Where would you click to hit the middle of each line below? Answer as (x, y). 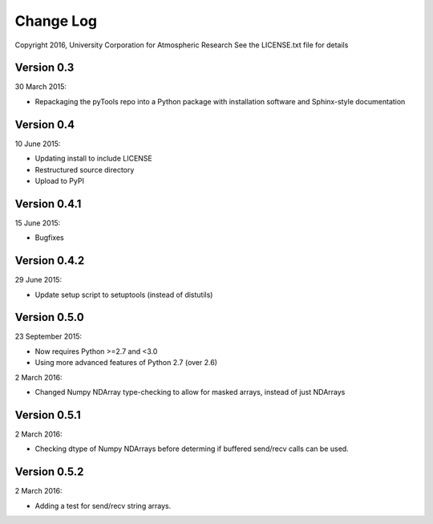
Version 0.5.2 (49, 472)
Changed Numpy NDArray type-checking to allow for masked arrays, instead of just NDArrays (190, 392)
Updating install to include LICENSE (93, 158)
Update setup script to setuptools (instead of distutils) (124, 294)
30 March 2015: (41, 87)
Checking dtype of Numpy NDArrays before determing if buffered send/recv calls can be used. (192, 449)
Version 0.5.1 (48, 414)
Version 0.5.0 (49, 317)
